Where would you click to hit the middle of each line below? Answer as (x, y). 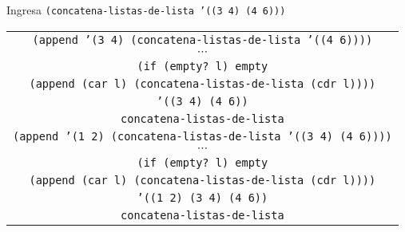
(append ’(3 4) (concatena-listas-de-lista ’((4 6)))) (202, 39)
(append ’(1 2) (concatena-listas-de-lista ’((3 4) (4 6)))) (202, 136)
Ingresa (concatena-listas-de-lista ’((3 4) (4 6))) (146, 10)
